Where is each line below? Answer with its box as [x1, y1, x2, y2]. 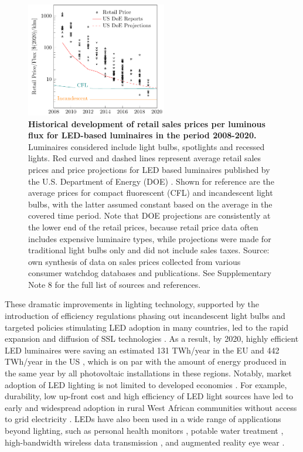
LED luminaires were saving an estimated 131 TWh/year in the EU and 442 [5, 344, 280, 356]
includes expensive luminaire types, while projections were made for [28, 232, 271, 244]
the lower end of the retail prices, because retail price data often [28, 220, 258, 233]
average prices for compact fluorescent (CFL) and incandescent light [28, 186, 273, 199]
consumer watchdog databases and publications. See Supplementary [28, 267, 271, 279]
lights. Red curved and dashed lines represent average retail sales [28, 152, 261, 164]
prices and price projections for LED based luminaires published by [28, 163, 270, 175]
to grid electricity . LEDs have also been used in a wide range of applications [5, 413, 281, 425]
